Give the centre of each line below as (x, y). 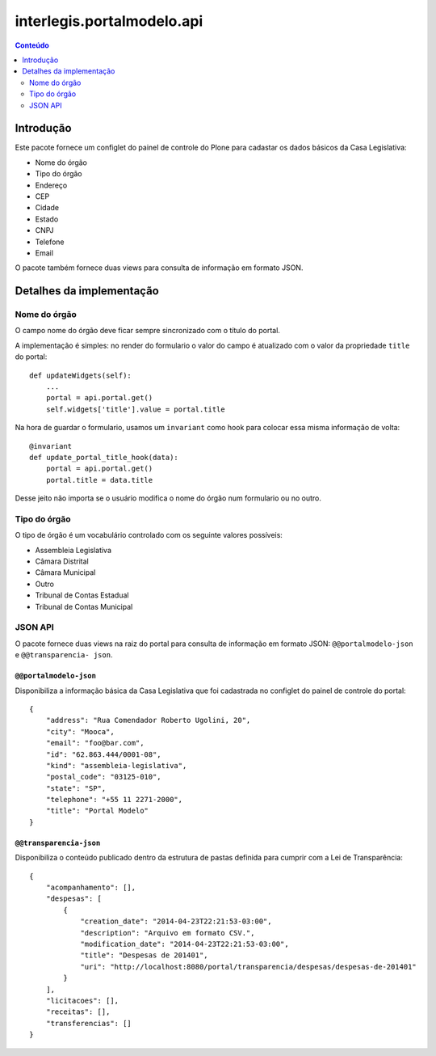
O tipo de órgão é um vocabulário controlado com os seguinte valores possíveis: (149, 535)
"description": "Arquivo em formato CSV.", (168, 933)
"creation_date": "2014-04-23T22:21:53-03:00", (176, 921)
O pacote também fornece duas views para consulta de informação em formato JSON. (159, 268)
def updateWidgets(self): (81, 375)
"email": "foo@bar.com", (95, 743)
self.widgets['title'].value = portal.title (135, 409)
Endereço (51, 185)
